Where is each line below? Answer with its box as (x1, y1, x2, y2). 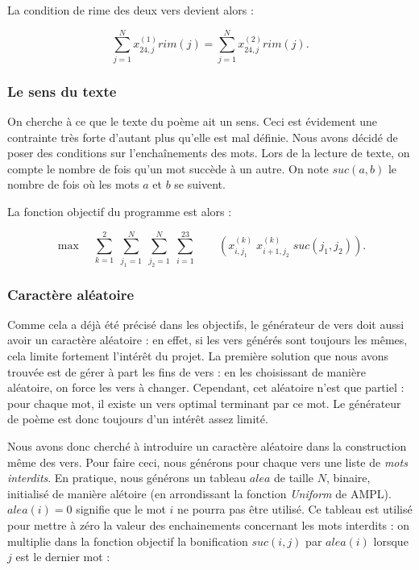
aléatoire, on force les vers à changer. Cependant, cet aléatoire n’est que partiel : (7, 379, 404, 396)
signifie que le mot (76, 501, 166, 518)
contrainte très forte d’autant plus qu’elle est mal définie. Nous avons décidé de (7, 128, 398, 145)
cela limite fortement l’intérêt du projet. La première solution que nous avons (7, 347, 389, 364)
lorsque (373, 532, 409, 549)
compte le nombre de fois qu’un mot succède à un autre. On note (7, 160, 329, 177)
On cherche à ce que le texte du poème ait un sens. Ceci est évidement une (7, 112, 378, 129)
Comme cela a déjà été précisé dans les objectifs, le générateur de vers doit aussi (7, 315, 404, 332)
